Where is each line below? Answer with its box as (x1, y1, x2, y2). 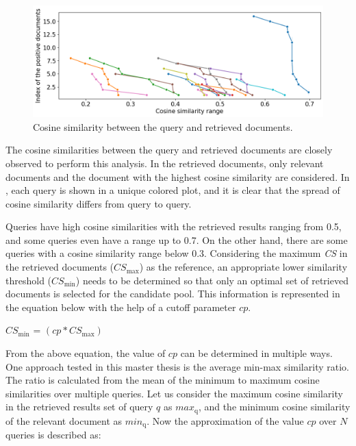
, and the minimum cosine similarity (198, 399, 351, 414)
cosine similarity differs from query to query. (5, 196, 192, 210)
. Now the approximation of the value (147, 413, 304, 428)
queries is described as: (5, 428, 101, 442)
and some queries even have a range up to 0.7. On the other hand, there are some (5, 232, 348, 247)
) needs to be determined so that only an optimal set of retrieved (75, 273, 348, 287)
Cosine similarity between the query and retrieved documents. (33, 119, 293, 134)
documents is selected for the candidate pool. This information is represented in (5, 286, 340, 301)
